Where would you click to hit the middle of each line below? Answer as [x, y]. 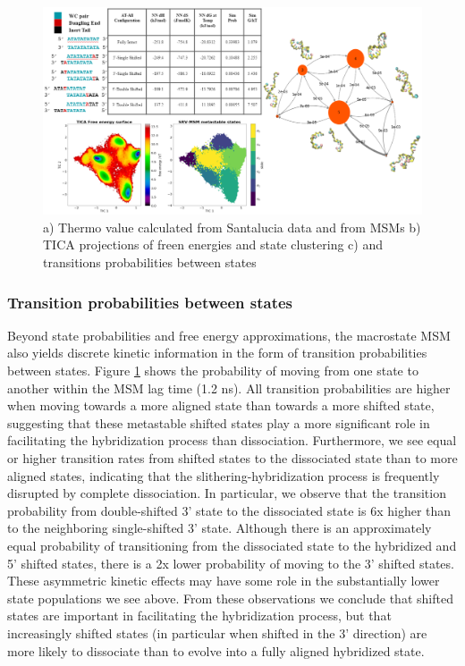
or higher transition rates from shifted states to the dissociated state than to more [232, 458]
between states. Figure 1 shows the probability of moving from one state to [213, 371]
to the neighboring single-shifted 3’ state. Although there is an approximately [220, 528]
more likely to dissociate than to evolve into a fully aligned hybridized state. [216, 650]
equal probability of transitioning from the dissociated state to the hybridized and [232, 545]
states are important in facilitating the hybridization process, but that [199, 615]
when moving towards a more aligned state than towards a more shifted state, [221, 405]
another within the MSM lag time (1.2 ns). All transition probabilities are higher [229, 388]
